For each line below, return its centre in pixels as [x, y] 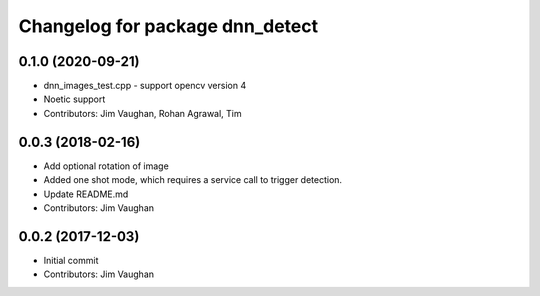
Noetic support [74, 99]
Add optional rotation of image [106, 166]
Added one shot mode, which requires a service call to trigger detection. [193, 180]
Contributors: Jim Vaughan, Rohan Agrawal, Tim [142, 113]
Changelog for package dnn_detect [168, 26]
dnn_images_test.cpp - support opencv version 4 [145, 86]
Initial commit [71, 260]
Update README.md [86, 194]
